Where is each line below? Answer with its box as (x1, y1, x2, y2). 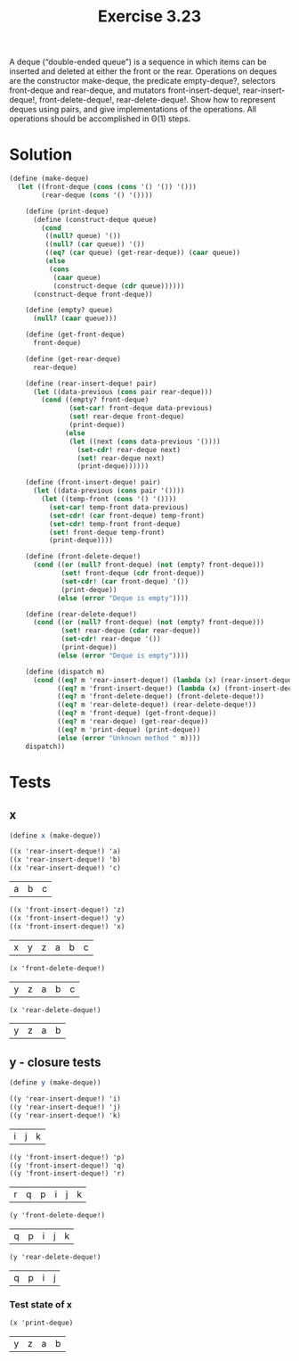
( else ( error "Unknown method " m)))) (56, 733, 201, 742)
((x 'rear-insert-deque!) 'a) (9, 847, 122, 856)
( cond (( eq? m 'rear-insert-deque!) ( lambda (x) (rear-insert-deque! (32, 675, 296, 684)
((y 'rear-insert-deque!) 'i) (9, 1094, 122, 1103)
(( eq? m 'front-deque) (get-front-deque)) (56, 709, 217, 718)
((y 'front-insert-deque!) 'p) (9, 1152, 125, 1161)
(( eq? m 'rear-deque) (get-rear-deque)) (56, 717, 209, 726)
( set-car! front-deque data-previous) (69, 404, 214, 413)
